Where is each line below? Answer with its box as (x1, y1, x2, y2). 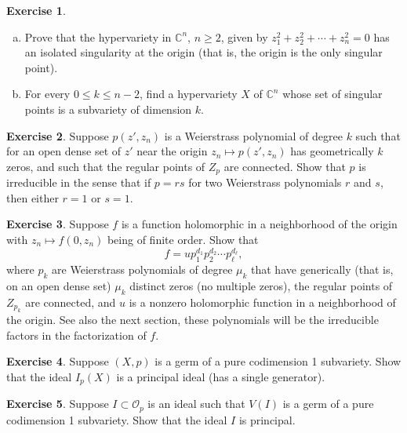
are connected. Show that (223, 158, 346, 174)
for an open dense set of (6, 143, 122, 159)
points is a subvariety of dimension (24, 100, 192, 117)
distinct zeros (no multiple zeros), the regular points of (129, 278, 393, 294)
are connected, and (25, 293, 116, 310)
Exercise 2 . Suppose (6, 127, 109, 144)
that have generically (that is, (251, 261, 394, 278)
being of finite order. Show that (107, 231, 259, 247)
